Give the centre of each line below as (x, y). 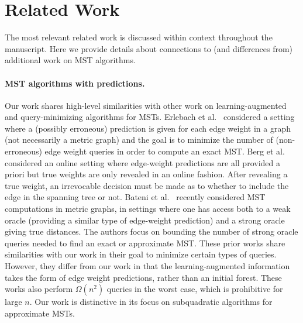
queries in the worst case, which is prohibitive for (195, 289)
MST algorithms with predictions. (75, 83)
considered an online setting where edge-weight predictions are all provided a (142, 162)
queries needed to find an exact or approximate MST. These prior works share (145, 243)
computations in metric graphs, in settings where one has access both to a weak (148, 209)
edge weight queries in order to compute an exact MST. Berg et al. (165, 151)
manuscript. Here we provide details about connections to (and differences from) (149, 48)
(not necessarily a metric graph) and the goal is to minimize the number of (139, 140)
